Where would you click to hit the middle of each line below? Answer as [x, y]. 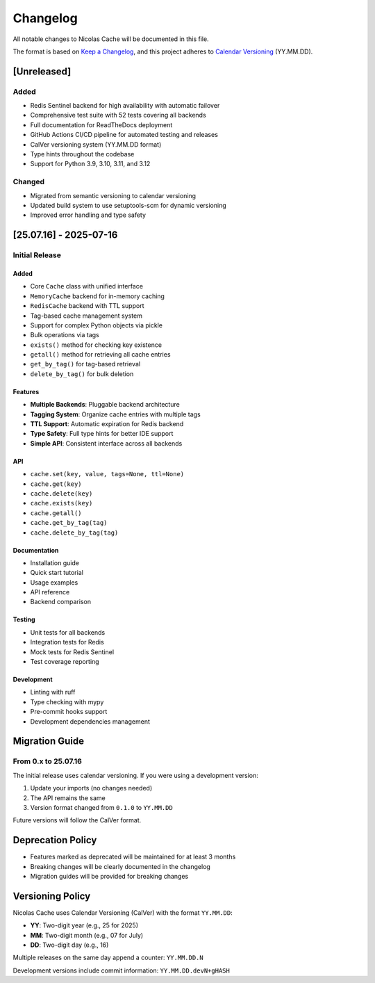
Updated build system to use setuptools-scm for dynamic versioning [128, 205]
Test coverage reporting [65, 662]
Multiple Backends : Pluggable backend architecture [105, 405]
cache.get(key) [56, 484]
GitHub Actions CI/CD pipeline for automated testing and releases [124, 135]
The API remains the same [68, 798]
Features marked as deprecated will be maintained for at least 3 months [133, 857]
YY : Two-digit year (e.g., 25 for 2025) [84, 925]
